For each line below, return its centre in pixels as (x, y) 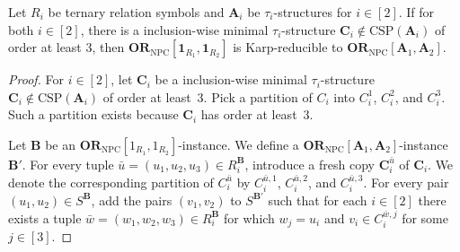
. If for (416, 12)
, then (108, 47)
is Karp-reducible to (288, 47)
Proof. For (36, 79)
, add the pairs (132, 200)
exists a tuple (45, 217)
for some (425, 217)
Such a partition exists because (93, 114)
